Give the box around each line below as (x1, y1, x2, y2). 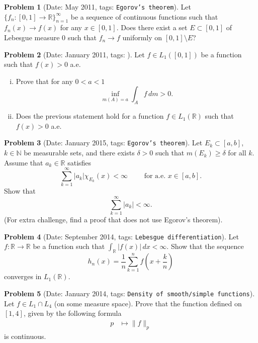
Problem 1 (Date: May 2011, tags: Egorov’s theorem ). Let (4, 2, 191, 12)
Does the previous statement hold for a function (16, 111, 164, 121)
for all (228, 147, 246, 158)
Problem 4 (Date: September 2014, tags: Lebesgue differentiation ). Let (4, 231, 239, 241)
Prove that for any (16, 75, 73, 86)
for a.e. (144, 173, 166, 180)
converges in (4, 271, 42, 282)
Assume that (4, 157, 43, 167)
